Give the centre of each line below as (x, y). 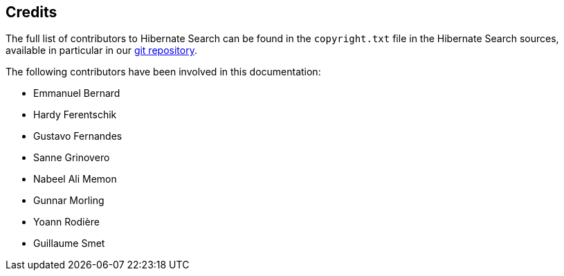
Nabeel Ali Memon (75, 179)
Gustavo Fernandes (78, 136)
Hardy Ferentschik (75, 115)
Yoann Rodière (66, 222)
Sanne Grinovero (72, 158)
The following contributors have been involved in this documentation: (163, 72)
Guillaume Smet (69, 243)
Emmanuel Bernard (77, 93)
